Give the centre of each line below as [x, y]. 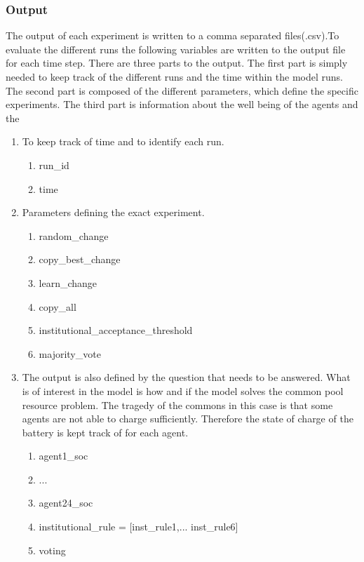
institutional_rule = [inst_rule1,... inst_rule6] [139, 527]
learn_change [68, 282]
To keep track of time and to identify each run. [123, 141]
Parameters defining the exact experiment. [113, 212]
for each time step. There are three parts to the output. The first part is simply [177, 63]
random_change [74, 235]
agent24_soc [66, 503]
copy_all [58, 306]
